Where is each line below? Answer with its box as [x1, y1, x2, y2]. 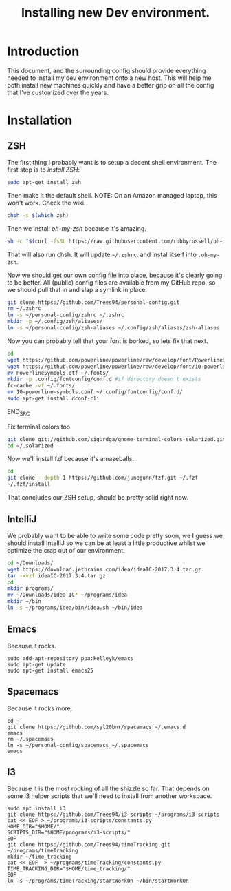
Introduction [7, 43, 80, 59]
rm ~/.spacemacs [7, 735, 54, 742]
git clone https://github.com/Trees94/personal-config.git [7, 298, 180, 306]
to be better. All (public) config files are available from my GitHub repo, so [7, 278, 216, 287]
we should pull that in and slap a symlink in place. [7, 285, 148, 294]
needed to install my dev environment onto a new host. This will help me [7, 74, 212, 82]
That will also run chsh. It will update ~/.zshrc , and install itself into [7, 250, 197, 258]
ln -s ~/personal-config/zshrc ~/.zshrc [7, 311, 125, 318]
